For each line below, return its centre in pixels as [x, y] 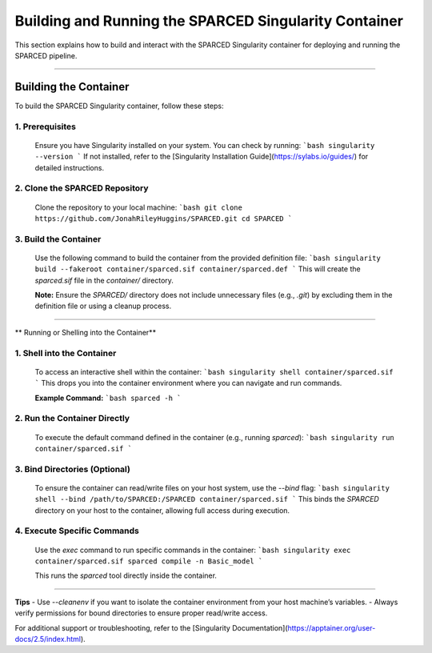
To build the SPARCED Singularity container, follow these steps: [119, 106]
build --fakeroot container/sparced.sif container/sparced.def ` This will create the [198, 269]
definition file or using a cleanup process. [103, 306]
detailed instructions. [69, 167]
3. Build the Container [58, 238]
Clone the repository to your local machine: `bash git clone [139, 207]
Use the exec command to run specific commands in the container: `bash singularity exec [193, 550]
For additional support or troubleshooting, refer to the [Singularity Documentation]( [151, 627]
